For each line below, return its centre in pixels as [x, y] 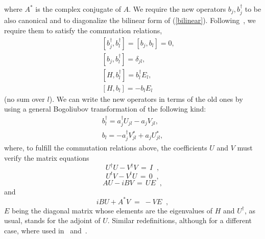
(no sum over [25, 99]
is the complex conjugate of [78, 9]
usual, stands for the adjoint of [52, 220]
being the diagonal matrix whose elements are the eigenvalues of [112, 210]
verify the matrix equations [47, 158]
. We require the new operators [177, 9]
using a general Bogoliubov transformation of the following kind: [105, 109]
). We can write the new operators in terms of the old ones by [146, 99]
